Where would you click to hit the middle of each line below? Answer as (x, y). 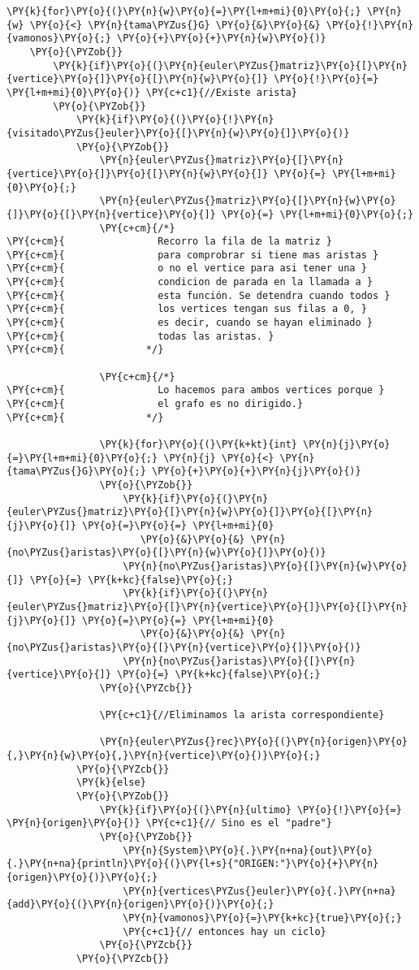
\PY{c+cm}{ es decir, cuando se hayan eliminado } (190, 323)
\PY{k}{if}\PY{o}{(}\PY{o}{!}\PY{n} (175, 120)
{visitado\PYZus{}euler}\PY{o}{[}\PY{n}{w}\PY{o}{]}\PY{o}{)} (178, 133)
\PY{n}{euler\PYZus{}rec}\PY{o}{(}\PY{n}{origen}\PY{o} (253, 742)
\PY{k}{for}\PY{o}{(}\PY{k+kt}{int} (198, 444)
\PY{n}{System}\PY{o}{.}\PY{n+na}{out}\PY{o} (248, 850)
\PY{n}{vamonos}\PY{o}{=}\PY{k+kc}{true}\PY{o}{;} (262, 918)
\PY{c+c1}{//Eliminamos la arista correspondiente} (242, 715)
